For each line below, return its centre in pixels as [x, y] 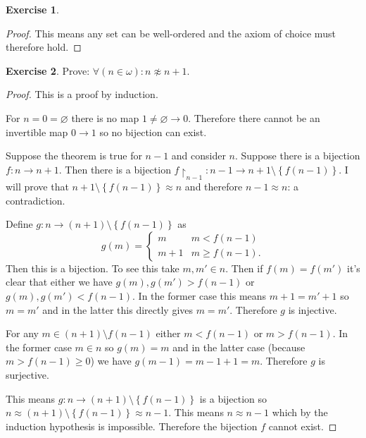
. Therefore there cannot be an [254, 117]
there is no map [105, 117]
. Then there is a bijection [115, 169]
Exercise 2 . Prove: [48, 70]
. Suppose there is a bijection [298, 156]
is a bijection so [233, 398]
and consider [198, 156]
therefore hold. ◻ [44, 47]
